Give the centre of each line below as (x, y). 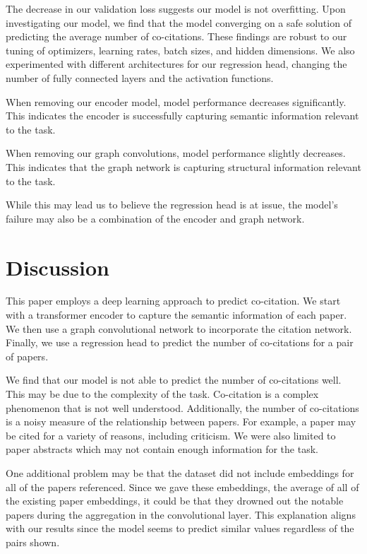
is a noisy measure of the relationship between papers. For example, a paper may (181, 422)
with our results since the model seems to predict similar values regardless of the (180, 528)
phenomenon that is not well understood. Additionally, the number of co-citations (182, 407)
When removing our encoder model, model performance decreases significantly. (176, 101)
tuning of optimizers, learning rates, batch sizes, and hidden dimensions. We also (180, 50)
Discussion (58, 267)
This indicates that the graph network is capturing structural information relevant (183, 166)
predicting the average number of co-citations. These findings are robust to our (176, 36)
